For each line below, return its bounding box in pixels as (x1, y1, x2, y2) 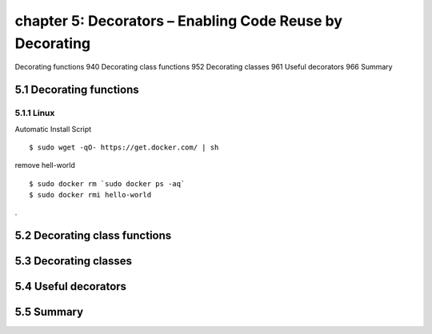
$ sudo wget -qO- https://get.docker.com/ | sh (29, 142, 219, 152)
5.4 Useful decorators (14, 280, 127, 293)
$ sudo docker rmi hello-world (29, 190, 152, 200)
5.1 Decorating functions (14, 83, 139, 97)
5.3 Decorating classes (14, 254, 132, 268)
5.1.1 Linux (14, 108, 55, 119)
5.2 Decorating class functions (14, 229, 172, 243)
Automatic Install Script (14, 124, 92, 133)
